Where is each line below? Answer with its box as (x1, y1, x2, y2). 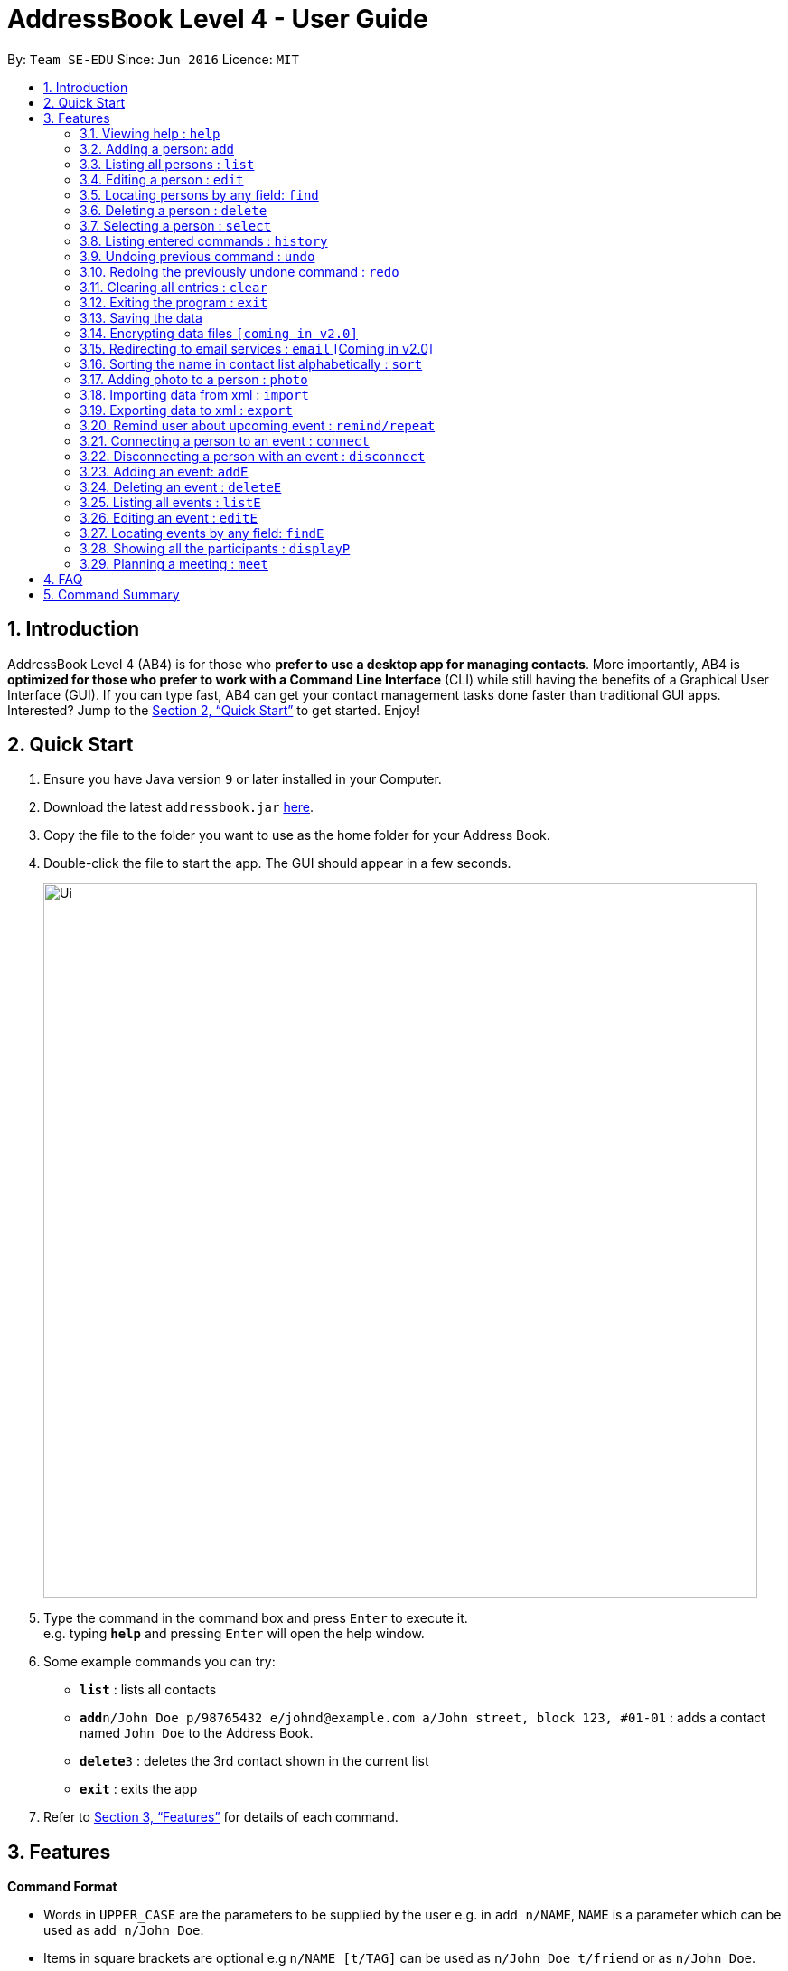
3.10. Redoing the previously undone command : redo (80, 263, 399, 279)
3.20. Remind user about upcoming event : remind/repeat (80, 417, 436, 433)
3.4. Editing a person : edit (80, 171, 244, 187)
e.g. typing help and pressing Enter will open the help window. (43, 1626, 425, 1642)
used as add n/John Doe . (43, 1922, 204, 1938)
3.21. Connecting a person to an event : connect (80, 432, 370, 448)
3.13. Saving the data (80, 309, 202, 325)
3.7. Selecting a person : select (80, 217, 272, 233)
